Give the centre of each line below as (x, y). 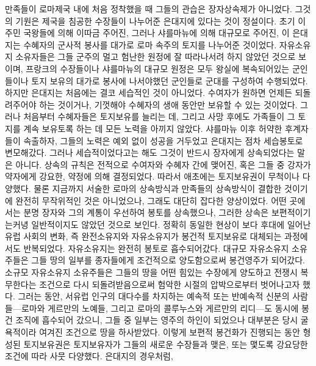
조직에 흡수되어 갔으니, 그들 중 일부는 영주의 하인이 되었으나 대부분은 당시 (157, 320)
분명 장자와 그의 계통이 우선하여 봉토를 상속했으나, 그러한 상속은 (146, 212)
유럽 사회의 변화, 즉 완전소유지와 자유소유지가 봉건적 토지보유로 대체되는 (143, 236)
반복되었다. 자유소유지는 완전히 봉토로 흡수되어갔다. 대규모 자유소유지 (156, 248)
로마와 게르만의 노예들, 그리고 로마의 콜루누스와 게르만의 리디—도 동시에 (160, 308)
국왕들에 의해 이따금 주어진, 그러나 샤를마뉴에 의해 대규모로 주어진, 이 (156, 33)
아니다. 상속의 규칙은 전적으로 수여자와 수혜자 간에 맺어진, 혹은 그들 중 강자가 (163, 164)
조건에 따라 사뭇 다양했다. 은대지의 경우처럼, (89, 356)
